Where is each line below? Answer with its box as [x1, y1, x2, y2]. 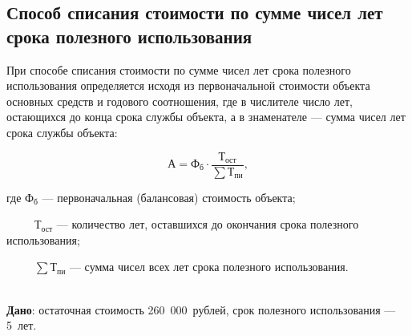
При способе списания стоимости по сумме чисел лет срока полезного [6, 61, 351, 78]
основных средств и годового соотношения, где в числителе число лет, [6, 92, 353, 109]
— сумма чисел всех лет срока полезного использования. [69, 258, 349, 275]
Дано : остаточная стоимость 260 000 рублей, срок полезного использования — [6, 301, 396, 318]
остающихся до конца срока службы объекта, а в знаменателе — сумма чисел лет [6, 108, 406, 125]
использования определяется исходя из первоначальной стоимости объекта [6, 77, 370, 94]
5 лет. [6, 317, 37, 334]
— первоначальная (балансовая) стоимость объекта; [42, 188, 296, 205]
